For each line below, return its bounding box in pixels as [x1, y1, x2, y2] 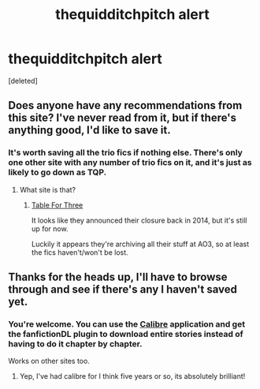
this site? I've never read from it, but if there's [8, 111, 237, 125]
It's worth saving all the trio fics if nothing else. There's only [8, 148, 243, 159]
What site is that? [19, 185, 76, 194]
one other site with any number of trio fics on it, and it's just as [8, 157, 252, 168]
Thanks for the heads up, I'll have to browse [8, 271, 228, 284]
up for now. [31, 223, 69, 234]
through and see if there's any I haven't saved [8, 282, 238, 297]
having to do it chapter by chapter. [8, 338, 143, 349]
